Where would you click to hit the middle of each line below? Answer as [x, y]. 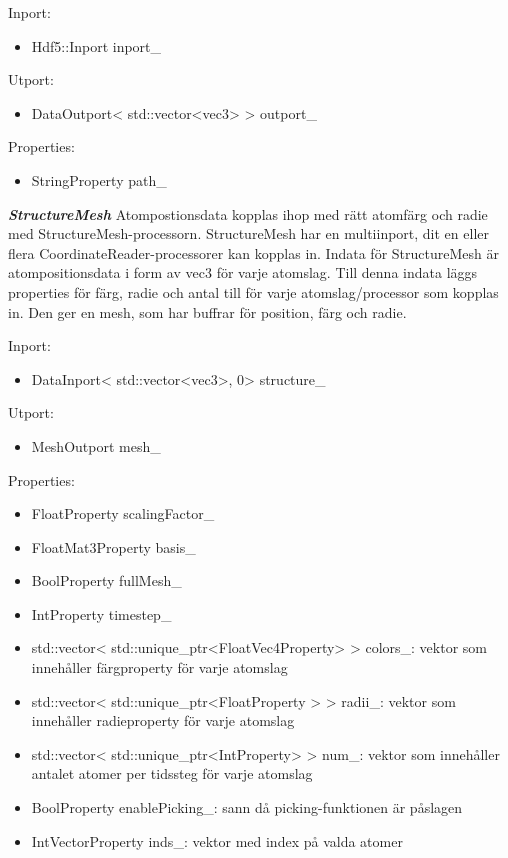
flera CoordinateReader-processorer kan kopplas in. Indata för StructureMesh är [253, 252]
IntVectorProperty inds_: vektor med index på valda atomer [217, 840]
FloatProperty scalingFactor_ [123, 513]
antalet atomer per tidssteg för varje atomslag [172, 773]
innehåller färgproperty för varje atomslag [159, 667]
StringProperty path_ [99, 179]
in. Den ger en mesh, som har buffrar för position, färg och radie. [207, 311]
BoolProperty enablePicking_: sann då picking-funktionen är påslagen [247, 807]
